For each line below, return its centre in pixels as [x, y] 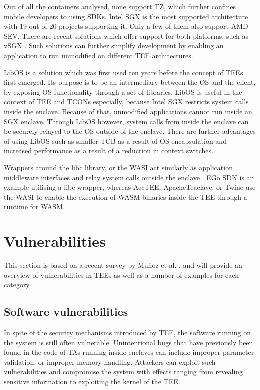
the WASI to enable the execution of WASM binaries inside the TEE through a [126, 197]
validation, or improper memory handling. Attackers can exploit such [110, 362]
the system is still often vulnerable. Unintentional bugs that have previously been [129, 342]
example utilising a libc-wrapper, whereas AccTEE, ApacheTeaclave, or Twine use [130, 187]
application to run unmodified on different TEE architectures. [99, 55]
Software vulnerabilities [66, 312]
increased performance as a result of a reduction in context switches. [109, 151]
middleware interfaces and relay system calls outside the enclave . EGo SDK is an [129, 177]
